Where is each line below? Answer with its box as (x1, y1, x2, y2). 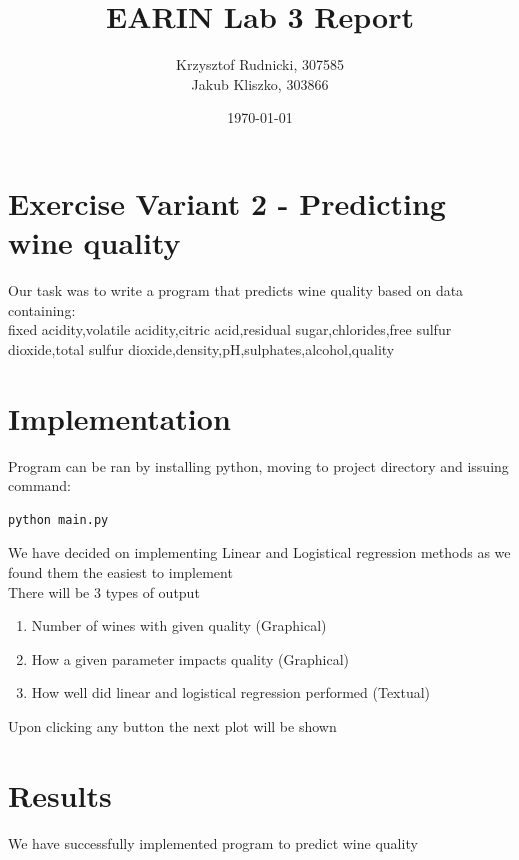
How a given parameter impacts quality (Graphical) (31, 648, 350, 669)
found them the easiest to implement (8, 561, 233, 582)
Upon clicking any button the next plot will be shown (8, 715, 337, 736)
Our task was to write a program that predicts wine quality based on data (8, 280, 464, 301)
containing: (8, 299, 76, 320)
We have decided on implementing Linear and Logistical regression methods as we (8, 542, 511, 563)
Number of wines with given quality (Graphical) (31, 615, 327, 636)
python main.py (8, 512, 109, 527)
